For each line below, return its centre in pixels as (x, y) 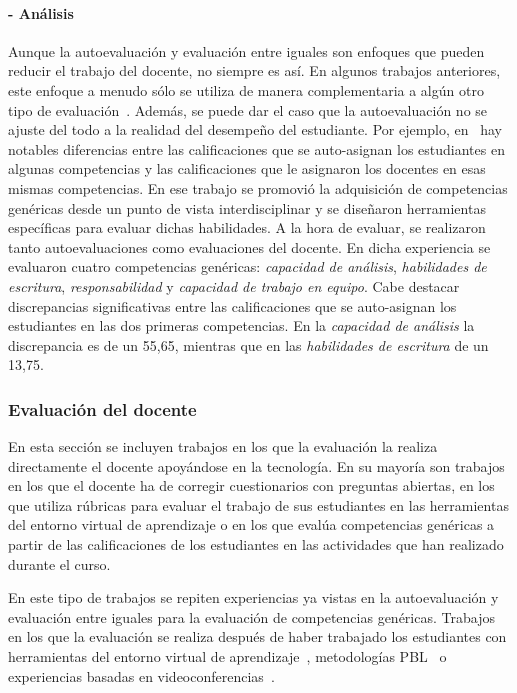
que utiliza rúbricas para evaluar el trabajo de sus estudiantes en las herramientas (258, 504)
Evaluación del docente (102, 408)
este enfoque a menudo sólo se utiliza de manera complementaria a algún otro (246, 89)
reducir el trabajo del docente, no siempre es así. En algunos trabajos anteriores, (254, 70)
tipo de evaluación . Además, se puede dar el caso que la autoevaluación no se (248, 109)
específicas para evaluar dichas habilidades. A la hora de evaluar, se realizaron (247, 227)
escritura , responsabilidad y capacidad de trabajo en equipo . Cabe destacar (234, 285)
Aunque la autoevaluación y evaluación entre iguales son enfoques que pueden (246, 50)
